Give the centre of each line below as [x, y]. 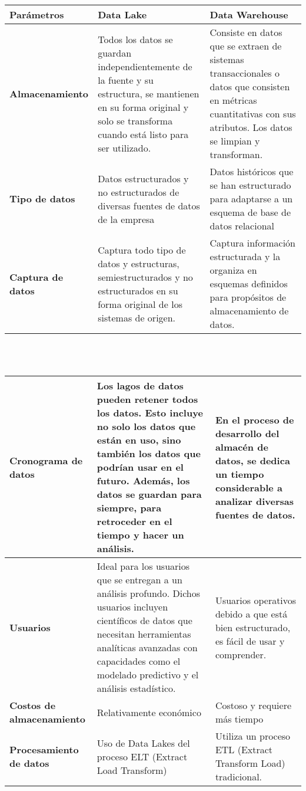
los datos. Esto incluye [150, 413]
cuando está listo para [143, 134]
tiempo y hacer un [140, 535]
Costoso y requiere [253, 705]
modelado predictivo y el [148, 675]
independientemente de [145, 66]
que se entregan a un [139, 580]
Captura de [36, 277]
